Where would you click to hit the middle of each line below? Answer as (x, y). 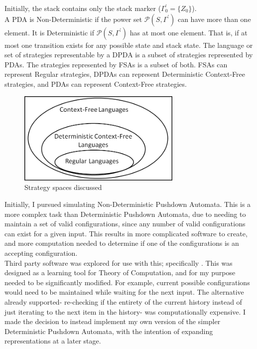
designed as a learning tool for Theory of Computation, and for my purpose (120, 272)
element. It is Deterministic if (50, 32)
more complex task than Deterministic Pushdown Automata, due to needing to (125, 214)
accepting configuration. (41, 253)
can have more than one (214, 19)
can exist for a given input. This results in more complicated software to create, (126, 233)
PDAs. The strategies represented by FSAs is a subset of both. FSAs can (116, 64)
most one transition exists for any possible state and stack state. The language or (129, 45)
